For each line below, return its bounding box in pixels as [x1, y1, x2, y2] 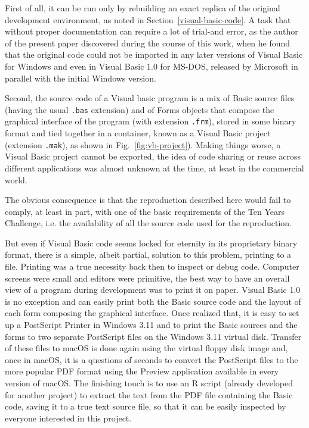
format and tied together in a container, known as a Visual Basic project [5, 127, 271, 139]
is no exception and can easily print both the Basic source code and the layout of [5, 295, 301, 307]
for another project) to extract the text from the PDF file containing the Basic [5, 388, 293, 401]
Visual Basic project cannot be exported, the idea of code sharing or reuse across [5, 150, 301, 163]
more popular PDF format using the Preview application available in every [5, 365, 279, 377]
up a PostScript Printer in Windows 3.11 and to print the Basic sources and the [5, 318, 298, 331]
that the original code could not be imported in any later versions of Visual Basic [5, 48, 303, 61]
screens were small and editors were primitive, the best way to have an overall [5, 271, 290, 284]
